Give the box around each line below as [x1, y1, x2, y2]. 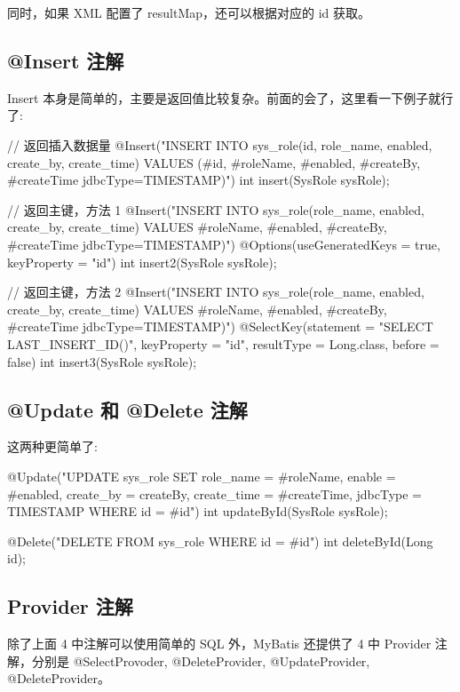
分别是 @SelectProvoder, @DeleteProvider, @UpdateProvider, [31, 651, 370, 670]
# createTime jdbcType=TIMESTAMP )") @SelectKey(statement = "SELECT [7, 317, 433, 336]
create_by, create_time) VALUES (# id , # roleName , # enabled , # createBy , [7, 153, 421, 171]
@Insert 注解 [7, 46, 124, 74]
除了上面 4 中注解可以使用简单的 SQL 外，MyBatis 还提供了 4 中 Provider [7, 634, 432, 653]
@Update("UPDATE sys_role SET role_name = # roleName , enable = [7, 466, 396, 485]
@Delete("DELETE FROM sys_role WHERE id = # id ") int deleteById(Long [7, 531, 433, 550]
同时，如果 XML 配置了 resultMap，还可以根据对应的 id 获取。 [7, 4, 371, 21]
